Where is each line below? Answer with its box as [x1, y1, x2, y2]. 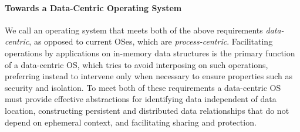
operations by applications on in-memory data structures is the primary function [5, 46, 295, 59]
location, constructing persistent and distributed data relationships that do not [5, 104, 289, 116]
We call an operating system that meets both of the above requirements [5, 23, 263, 36]
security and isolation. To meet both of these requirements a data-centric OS [5, 81, 281, 93]
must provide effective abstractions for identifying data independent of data [5, 93, 277, 105]
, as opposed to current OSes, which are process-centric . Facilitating [29, 35, 273, 48]
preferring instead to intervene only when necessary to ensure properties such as [5, 70, 293, 82]
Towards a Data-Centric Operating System [5, 1, 182, 13]
